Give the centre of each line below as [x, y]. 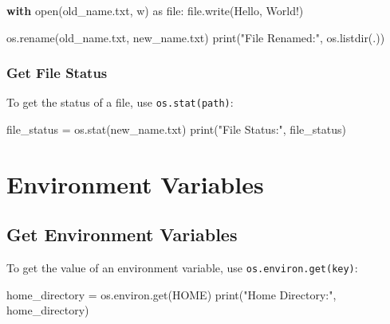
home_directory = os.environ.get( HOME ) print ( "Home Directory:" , [171, 294]
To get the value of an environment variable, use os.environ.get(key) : [182, 268]
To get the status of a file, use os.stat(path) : [120, 102]
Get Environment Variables [122, 234]
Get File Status [57, 73]
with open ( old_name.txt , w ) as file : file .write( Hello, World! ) [155, 10]
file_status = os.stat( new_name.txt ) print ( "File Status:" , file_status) [176, 129]
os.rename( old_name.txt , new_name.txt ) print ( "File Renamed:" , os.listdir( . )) [196, 37]
